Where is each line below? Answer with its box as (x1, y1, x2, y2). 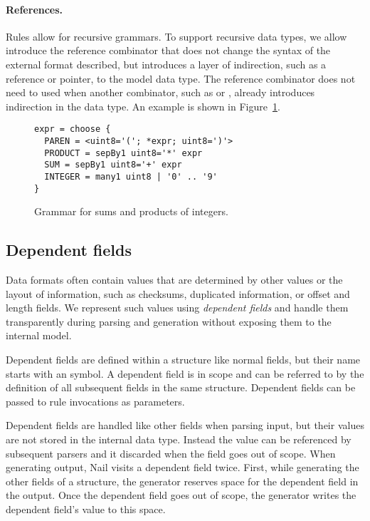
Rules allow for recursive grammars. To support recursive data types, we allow (6, 29, 347, 43)
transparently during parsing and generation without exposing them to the (6, 314, 332, 329)
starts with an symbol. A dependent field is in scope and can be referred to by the (6, 366, 364, 381)
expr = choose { (34, 124, 111, 135)
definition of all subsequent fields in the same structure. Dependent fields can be (6, 380, 356, 395)
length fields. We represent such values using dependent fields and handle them (6, 300, 349, 315)
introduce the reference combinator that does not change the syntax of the (6, 43, 331, 58)
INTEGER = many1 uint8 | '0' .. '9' (44, 171, 218, 182)
